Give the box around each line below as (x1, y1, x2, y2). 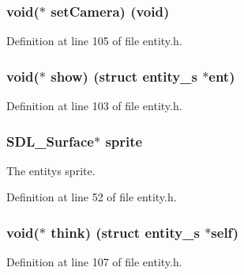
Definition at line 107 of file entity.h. (6, 254, 182, 270)
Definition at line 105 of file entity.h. (6, 32, 182, 49)
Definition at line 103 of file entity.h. (6, 97, 182, 114)
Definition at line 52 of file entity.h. (6, 189, 177, 205)
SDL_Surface (6, 131, 94, 151)
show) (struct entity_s (51, 66, 197, 86)
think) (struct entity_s (51, 222, 200, 242)
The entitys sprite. (6, 162, 96, 178)
